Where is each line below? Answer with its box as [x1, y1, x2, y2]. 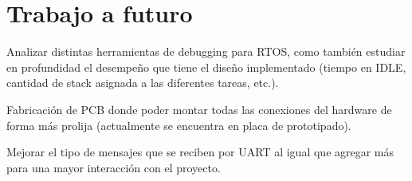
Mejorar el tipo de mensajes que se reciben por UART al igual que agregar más [6, 144, 394, 160]
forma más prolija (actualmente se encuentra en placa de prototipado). [6, 116, 351, 133]
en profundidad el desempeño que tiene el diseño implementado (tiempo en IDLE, [6, 58, 406, 75]
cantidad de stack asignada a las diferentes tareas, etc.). [6, 74, 279, 91]
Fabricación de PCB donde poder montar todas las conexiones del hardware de [6, 100, 392, 117]
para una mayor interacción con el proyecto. [6, 159, 221, 175]
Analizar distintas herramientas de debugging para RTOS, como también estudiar [6, 43, 406, 60]
